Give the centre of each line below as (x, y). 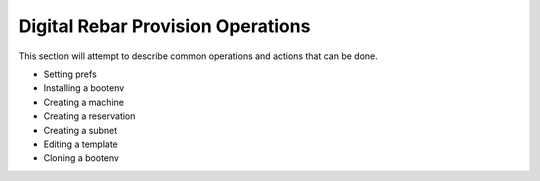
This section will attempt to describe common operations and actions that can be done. (198, 56)
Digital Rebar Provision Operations (164, 26)
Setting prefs (70, 74)
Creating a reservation (89, 116)
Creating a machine (84, 102)
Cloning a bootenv (81, 158)
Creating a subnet (80, 130)
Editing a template (81, 144)
